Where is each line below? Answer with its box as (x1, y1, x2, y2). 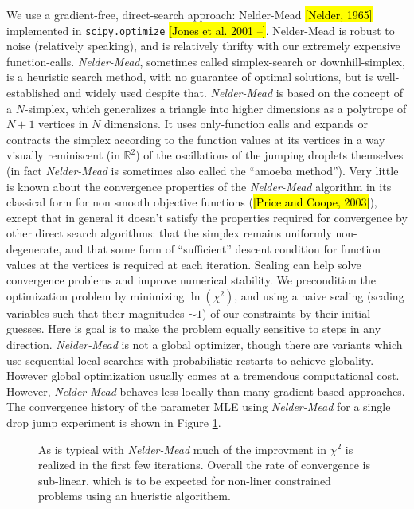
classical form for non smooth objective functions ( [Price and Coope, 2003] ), (6, 194, 377, 210)
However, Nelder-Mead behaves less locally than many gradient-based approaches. (6, 382, 405, 399)
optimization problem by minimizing (6, 287, 185, 303)
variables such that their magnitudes (6, 304, 185, 321)
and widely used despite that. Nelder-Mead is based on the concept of (63, 84, 403, 101)
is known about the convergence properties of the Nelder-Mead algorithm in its (6, 178, 392, 194)
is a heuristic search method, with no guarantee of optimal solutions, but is (6, 69, 373, 85)
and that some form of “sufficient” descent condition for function (64, 240, 381, 256)
